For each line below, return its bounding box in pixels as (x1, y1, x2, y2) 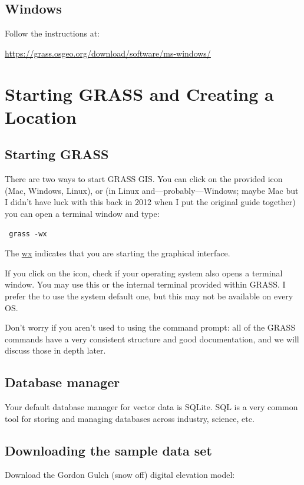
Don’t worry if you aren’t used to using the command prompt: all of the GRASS (5, 321, 296, 334)
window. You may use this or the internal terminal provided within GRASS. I (5, 278, 286, 291)
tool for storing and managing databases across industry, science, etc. (5, 412, 255, 424)
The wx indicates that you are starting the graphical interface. (5, 247, 230, 259)
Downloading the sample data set (5, 441, 212, 459)
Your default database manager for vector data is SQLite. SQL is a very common (5, 401, 298, 413)
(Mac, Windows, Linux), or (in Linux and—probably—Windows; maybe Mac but (5, 184, 299, 196)
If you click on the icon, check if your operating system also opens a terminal (5, 266, 283, 279)
